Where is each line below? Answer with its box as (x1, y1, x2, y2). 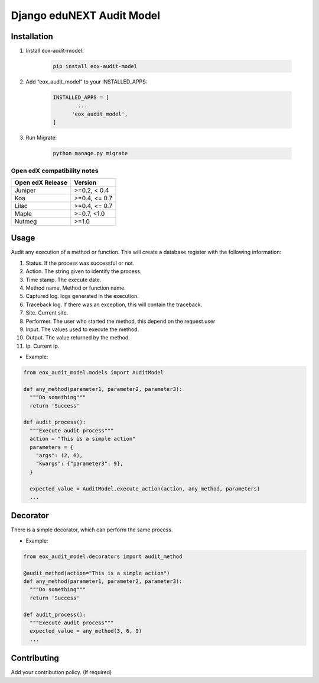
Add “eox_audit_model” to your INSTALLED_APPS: (25, 78, 148, 85)
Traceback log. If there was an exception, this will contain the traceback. (25, 301, 203, 308)
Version (74, 178, 97, 187)
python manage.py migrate (53, 150, 128, 157)
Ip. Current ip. (25, 342, 60, 349)
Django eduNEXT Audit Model (11, 9, 161, 22)
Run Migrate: (25, 134, 57, 142)
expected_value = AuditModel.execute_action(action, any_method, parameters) (30, 485, 261, 492)
